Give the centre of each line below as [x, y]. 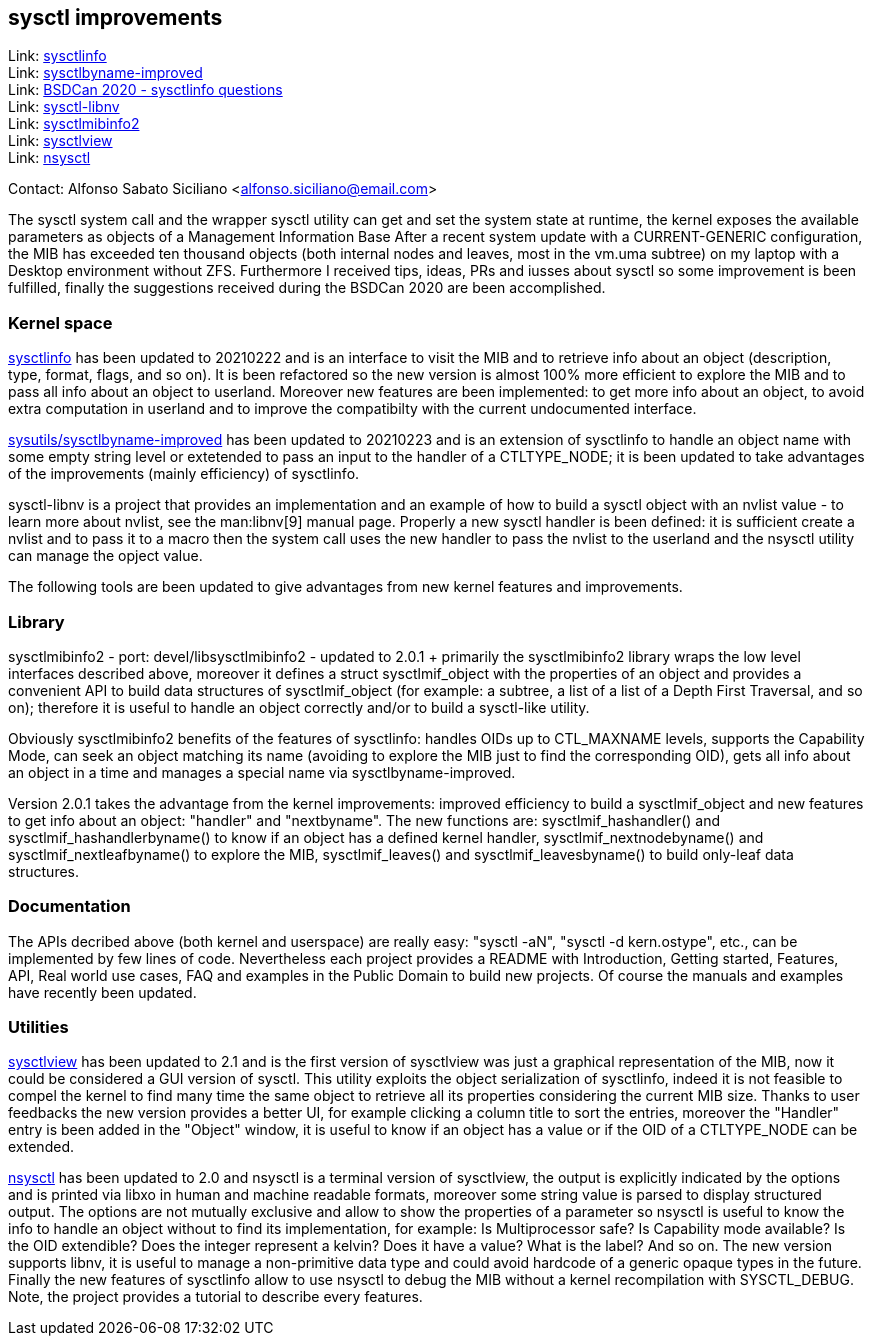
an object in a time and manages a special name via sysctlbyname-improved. [262, 772]
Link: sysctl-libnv [64, 107]
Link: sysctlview [60, 141]
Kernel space [60, 322]
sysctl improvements [115, 17]
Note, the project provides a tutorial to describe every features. [215, 1297]
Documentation [69, 906]
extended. [41, 1147]
